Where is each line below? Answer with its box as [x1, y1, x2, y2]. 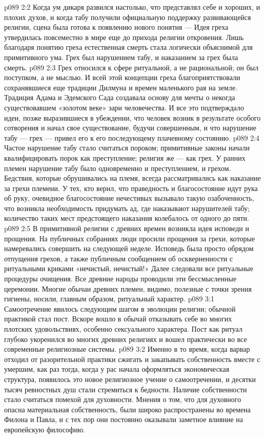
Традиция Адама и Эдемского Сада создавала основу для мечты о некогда [4, 92, 235, 103]
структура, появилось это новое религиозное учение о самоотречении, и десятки [4, 373, 256, 384]
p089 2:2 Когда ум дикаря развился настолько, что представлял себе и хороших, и [4, 2, 260, 12]
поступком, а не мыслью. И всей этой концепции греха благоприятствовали [4, 72, 240, 83]
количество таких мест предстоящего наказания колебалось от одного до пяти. [4, 213, 249, 223]
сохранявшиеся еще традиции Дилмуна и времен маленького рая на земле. [4, 82, 238, 92]
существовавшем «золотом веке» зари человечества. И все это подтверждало [4, 102, 244, 112]
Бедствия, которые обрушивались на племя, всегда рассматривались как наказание [4, 173, 261, 183]
